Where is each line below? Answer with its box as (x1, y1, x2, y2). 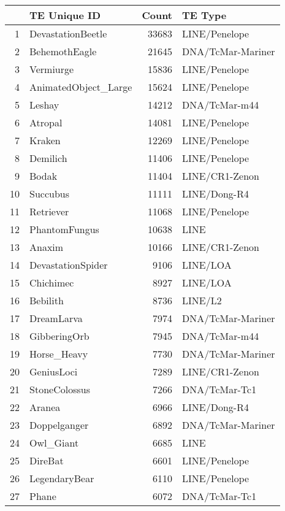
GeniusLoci (29, 364, 78, 378)
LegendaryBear (29, 471, 94, 485)
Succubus (29, 186, 70, 201)
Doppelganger (29, 418, 89, 432)
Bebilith (29, 293, 64, 307)
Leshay (29, 98, 59, 112)
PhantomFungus (29, 222, 99, 236)
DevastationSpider (29, 258, 108, 272)
